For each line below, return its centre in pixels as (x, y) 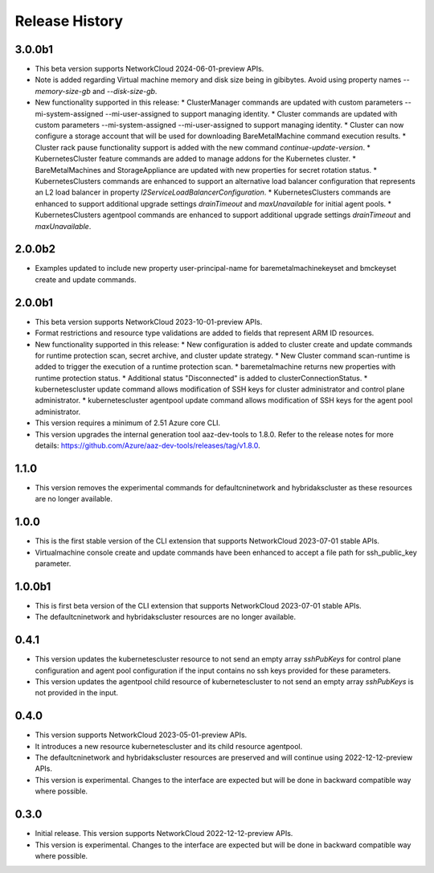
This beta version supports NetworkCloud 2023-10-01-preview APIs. (149, 322)
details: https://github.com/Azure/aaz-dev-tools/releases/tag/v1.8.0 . (147, 445)
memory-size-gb (63, 91)
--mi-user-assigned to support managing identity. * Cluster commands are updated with (251, 113)
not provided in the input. (77, 693)
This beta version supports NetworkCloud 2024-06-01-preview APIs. (149, 69)
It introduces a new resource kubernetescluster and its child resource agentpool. (169, 746)
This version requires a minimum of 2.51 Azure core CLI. (128, 423)
